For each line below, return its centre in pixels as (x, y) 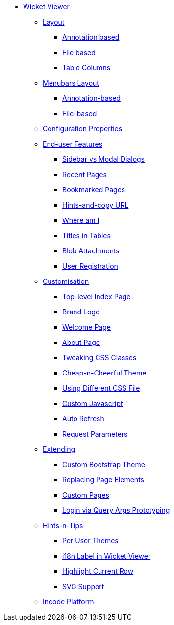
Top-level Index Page (97, 297)
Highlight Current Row (98, 571)
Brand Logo (81, 312)
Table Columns (87, 68)
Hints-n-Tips (63, 525)
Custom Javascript (93, 403)
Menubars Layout (71, 83)
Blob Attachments (91, 251)
